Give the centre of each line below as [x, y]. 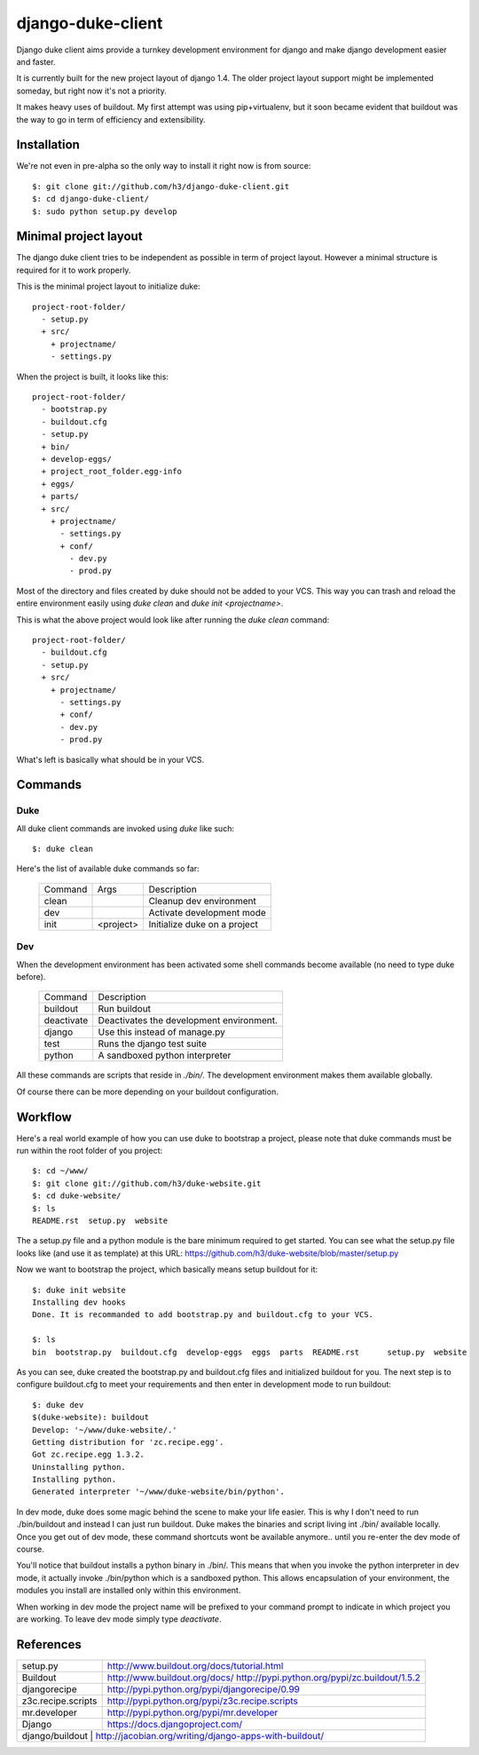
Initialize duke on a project [204, 924]
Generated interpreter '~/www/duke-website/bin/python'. [159, 1492]
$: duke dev [58, 1405]
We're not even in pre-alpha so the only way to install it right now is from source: [164, 166]
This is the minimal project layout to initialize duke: [108, 286]
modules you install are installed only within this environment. [129, 1591]
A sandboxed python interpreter [165, 1055]
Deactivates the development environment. [188, 1020]
